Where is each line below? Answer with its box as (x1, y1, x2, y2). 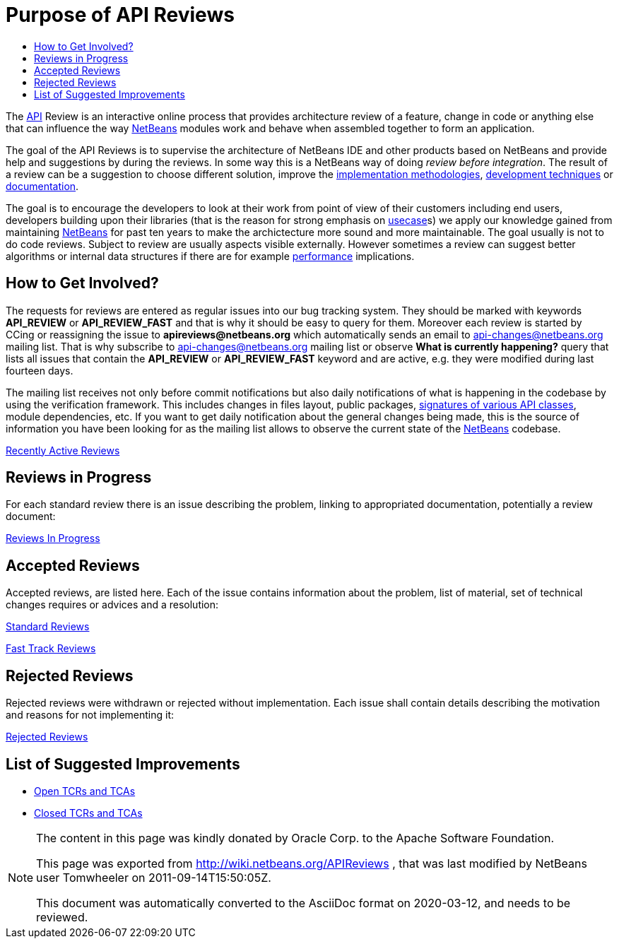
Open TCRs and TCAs (34, 784, 136, 797)
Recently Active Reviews (6, 444, 120, 456)
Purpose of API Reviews (6, 3, 235, 27)
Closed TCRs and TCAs (34, 806, 143, 819)
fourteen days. (6, 364, 73, 377)
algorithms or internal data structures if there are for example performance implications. (6, 249, 415, 262)
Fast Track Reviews (6, 642, 96, 655)
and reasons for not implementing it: (6, 709, 175, 721)
